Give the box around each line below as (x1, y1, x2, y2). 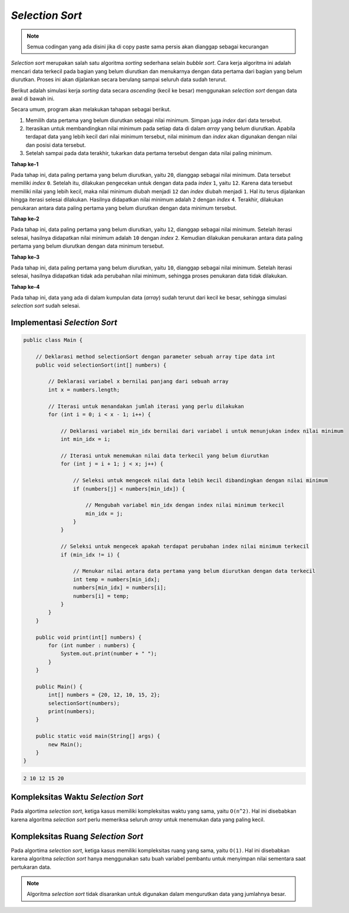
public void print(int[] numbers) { (35, 634, 141, 641)
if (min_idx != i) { (60, 551, 120, 558)
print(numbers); (48, 708, 96, 715)
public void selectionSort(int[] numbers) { (35, 361, 167, 368)
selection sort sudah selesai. (11, 302, 81, 309)
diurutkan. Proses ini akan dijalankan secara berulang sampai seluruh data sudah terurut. (11, 76, 227, 83)
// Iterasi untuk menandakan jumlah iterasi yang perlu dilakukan (48, 403, 245, 410)
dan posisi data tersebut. (25, 141, 86, 149)
